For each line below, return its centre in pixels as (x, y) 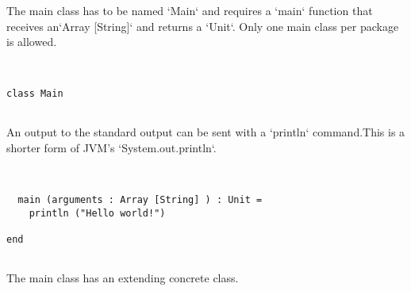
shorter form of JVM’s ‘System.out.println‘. (111, 147)
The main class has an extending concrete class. (123, 278)
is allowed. (32, 42)
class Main (35, 94)
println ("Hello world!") (97, 213)
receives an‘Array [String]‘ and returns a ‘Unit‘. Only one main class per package (203, 26)
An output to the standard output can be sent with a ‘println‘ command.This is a (206, 132)
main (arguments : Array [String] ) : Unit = (140, 199)
